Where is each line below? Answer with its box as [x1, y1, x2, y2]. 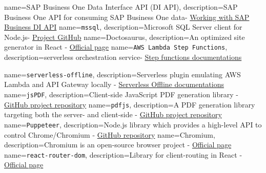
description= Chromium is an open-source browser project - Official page [4, 139, 232, 150]
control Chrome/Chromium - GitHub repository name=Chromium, [4, 129, 215, 140]
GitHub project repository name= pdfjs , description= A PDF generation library [4, 99, 255, 110]
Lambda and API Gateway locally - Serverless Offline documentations [4, 79, 224, 90]
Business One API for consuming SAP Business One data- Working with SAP [4, 11, 250, 22]
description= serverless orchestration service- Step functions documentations [4, 52, 242, 62]
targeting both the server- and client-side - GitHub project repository [4, 109, 222, 120]
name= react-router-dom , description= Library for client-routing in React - [4, 149, 242, 160]
